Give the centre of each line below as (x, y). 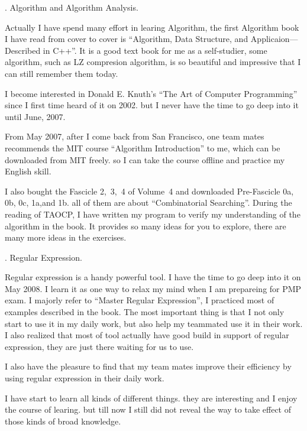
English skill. (28, 171)
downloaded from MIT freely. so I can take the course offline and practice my (145, 159)
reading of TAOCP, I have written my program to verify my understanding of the (153, 214)
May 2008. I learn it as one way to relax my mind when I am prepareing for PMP (153, 288)
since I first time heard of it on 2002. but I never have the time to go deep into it (152, 105)
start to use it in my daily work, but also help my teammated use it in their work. (154, 323)
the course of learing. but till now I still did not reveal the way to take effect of (148, 409)
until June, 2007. (35, 116)
